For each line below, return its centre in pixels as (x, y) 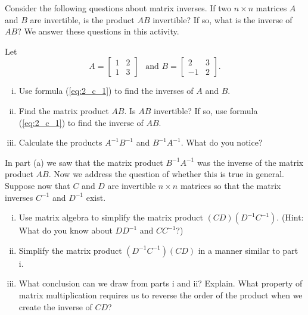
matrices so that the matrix (231, 185)
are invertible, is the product (82, 19)
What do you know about (66, 230)
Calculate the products (60, 142)
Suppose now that (38, 185)
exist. (96, 197)
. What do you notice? (222, 142)
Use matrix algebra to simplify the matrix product (111, 217)
